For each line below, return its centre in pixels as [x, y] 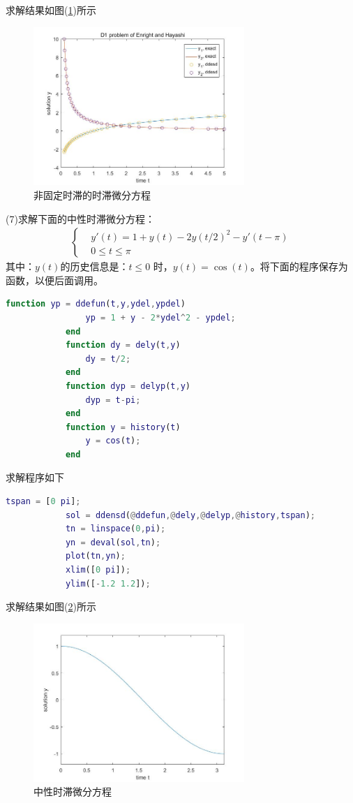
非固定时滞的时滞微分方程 [92, 194]
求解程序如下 [35, 477]
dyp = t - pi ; [113, 400]
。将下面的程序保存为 [299, 266]
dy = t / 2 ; [108, 359]
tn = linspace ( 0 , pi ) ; [115, 529]
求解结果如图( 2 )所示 [51, 606]
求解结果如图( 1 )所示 [51, 10]
